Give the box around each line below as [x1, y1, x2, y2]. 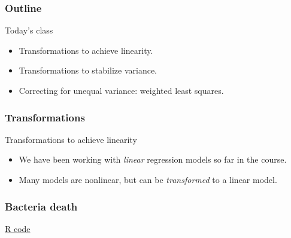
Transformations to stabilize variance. [19, 64, 157, 77]
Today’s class [5, 24, 53, 36]
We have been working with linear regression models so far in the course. [19, 153, 287, 166]
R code [5, 222, 31, 234]
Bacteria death [5, 199, 78, 213]
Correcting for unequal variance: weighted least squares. [19, 84, 224, 96]
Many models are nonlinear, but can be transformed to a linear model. [19, 173, 277, 185]
